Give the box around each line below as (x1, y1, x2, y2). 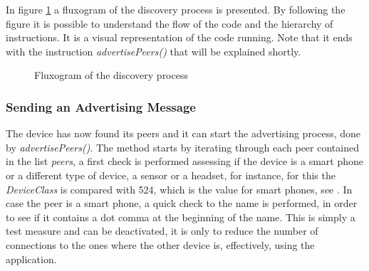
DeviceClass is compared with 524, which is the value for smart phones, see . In (6, 181, 353, 196)
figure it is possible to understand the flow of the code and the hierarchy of (6, 16, 333, 31)
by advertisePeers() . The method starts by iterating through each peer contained (6, 139, 359, 154)
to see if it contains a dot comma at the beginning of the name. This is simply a (6, 209, 355, 224)
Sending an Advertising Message (6, 97, 196, 115)
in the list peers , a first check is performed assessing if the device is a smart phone (6, 154, 363, 169)
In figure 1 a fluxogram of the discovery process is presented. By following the (6, 2, 345, 16)
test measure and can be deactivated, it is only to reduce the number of (6, 223, 318, 238)
